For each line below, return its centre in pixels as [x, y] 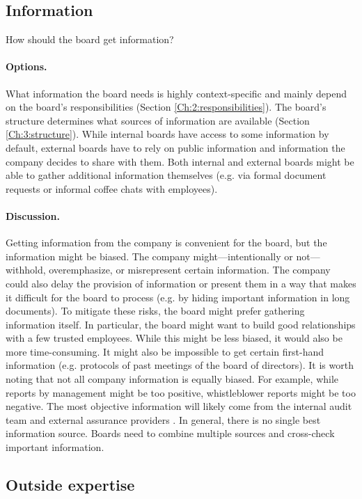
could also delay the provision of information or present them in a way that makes [181, 283]
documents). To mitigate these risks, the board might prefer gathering [155, 311]
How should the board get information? [90, 39]
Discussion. [33, 215]
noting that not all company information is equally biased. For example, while [172, 379]
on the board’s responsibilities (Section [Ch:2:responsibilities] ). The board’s [166, 107]
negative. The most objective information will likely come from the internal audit [179, 406]
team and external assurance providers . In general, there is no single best [163, 419]
